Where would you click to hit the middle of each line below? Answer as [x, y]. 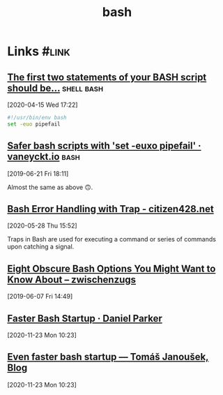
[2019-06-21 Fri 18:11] [38, 173]
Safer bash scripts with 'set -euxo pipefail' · [104, 146]
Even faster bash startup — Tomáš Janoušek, [108, 357]
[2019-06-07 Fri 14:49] [40, 297]
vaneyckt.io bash [44, 157]
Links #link [39, 51]
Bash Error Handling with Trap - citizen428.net [110, 209]
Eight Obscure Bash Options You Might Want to [111, 268]
